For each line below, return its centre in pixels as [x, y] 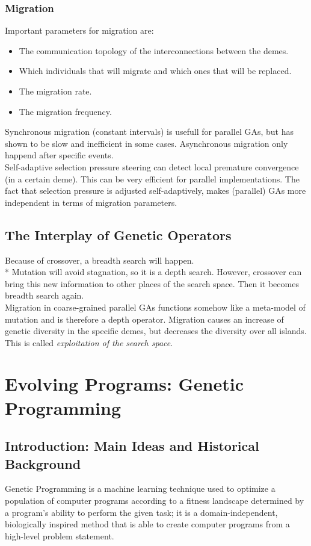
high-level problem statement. [60, 535]
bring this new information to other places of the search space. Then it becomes [152, 283]
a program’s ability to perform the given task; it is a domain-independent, [141, 512]
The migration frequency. [65, 111]
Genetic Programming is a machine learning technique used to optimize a [140, 489]
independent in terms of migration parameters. [91, 202]
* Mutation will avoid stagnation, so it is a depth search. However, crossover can [153, 272]
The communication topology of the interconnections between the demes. [154, 50]
